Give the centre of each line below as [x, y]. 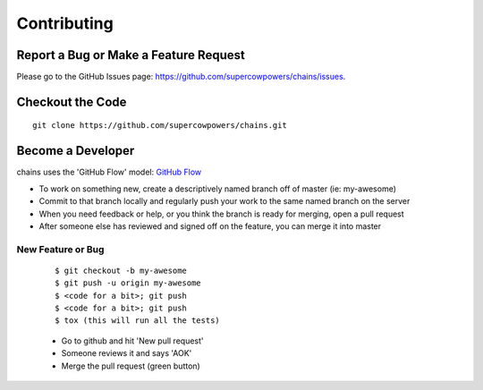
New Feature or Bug [60, 249]
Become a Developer [76, 151]
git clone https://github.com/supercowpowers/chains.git [160, 126]
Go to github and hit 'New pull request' [133, 341]
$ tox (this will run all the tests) [138, 321]
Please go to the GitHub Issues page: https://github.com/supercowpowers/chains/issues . [181, 77]
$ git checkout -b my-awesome [121, 270]
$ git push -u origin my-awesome [128, 283]
